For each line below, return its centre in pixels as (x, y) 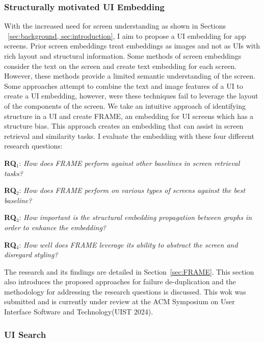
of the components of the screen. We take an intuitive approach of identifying (125, 105)
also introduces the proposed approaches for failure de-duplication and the (120, 282)
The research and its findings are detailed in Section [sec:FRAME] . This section (129, 271)
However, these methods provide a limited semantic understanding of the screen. (130, 76)
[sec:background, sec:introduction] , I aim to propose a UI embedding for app (127, 35)
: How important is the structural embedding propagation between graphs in (136, 217)
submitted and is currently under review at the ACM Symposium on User (120, 301)
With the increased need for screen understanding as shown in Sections (115, 26)
